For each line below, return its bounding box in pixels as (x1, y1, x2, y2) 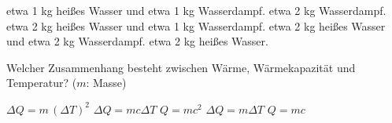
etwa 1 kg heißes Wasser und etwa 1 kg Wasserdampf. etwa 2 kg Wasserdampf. (6, 2, 386, 18)
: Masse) (86, 74, 127, 91)
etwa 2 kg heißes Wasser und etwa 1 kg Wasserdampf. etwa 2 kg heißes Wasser (6, 17, 386, 34)
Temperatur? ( (6, 74, 77, 91)
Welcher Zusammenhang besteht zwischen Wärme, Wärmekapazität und (6, 59, 356, 75)
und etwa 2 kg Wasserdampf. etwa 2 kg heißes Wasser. (6, 33, 268, 49)
